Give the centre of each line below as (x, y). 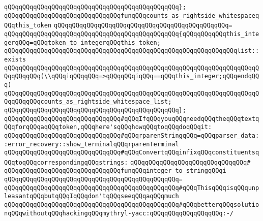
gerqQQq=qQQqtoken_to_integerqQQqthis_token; (82, 42)
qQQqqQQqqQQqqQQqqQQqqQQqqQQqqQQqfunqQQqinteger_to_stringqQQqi (115, 171)
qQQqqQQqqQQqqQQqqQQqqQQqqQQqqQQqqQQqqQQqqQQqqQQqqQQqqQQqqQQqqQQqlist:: (132, 51)
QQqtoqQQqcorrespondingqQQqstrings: (66, 162)
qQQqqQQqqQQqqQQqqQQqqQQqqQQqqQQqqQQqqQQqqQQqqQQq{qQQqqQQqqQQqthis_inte (132, 34)
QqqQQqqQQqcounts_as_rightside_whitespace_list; (88, 102)
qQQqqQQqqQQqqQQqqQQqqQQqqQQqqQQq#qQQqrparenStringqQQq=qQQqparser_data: (132, 135)
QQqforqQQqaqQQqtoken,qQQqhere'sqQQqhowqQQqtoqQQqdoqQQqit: (108, 127)
